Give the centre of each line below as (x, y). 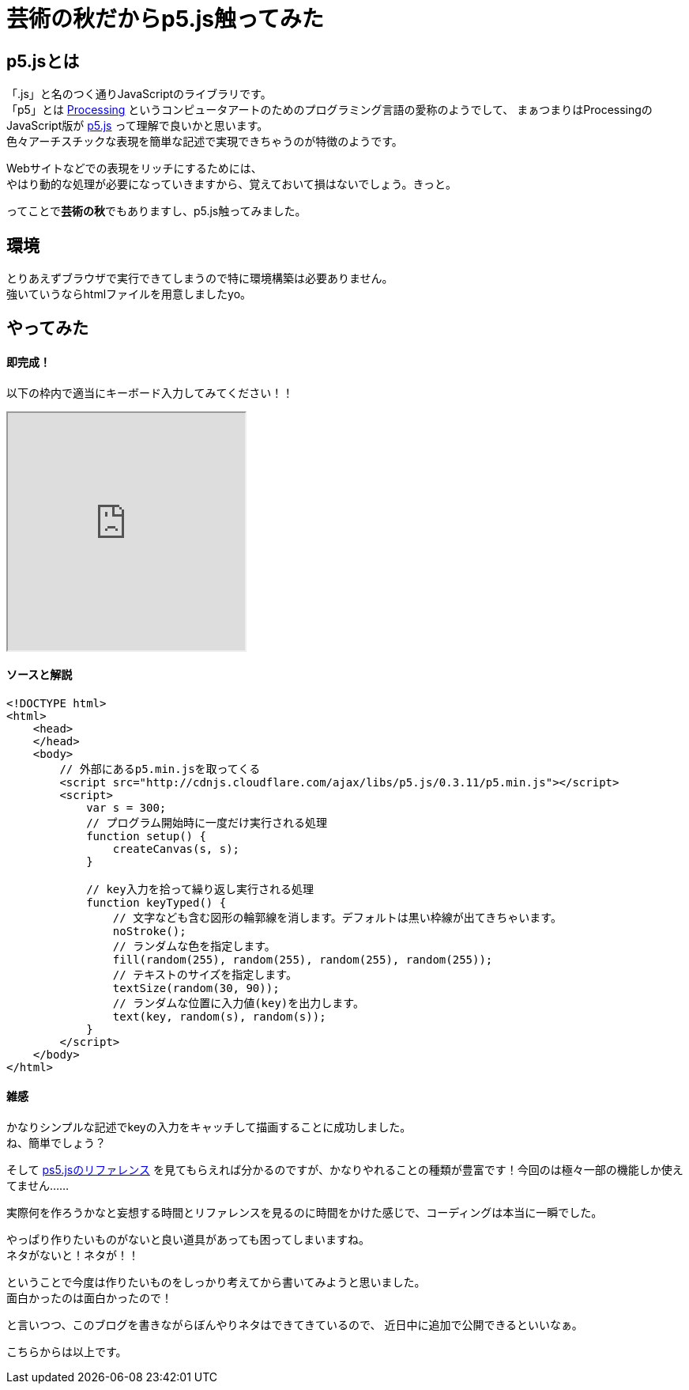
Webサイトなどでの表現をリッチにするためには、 (134, 169)
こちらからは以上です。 (67, 1352)
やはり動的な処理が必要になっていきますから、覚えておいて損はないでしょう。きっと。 (232, 184)
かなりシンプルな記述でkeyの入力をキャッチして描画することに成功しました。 (209, 1127)
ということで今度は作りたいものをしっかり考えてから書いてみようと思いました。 (216, 1282)
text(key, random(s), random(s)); (219, 1016)
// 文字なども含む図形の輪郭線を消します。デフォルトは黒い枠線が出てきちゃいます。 (337, 917)
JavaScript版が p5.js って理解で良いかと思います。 (137, 126)
